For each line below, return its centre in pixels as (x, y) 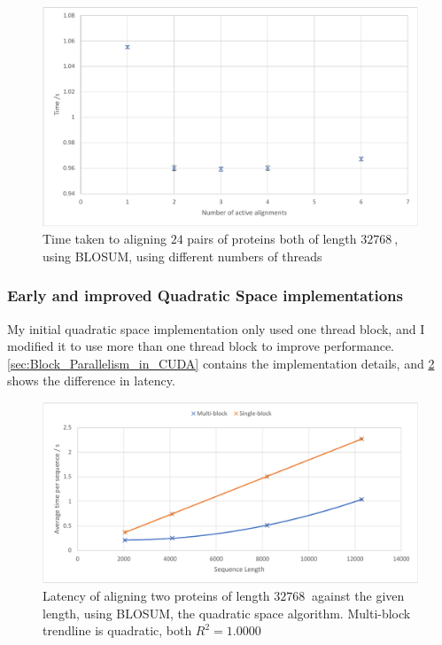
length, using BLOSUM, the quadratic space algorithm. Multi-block (227, 613)
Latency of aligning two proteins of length (156, 596)
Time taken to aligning (105, 239)
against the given (358, 596)
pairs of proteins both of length (272, 239)
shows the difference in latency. (91, 381)
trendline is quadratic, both (117, 630)
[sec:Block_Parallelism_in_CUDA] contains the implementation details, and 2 (221, 363)
